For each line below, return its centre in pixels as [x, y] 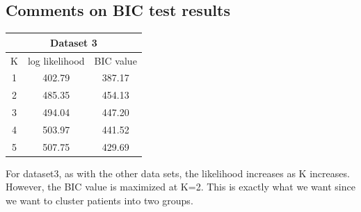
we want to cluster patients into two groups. [99, 201]
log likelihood [56, 60]
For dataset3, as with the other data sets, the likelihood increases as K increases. [178, 173]
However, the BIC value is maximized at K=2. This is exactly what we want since [180, 187]
